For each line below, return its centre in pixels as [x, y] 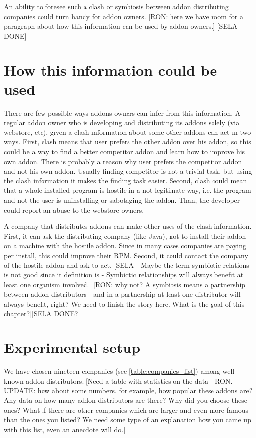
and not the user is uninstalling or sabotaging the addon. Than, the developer [122, 200]
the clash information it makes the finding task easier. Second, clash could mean [126, 180]
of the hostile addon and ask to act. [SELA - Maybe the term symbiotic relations [127, 265]
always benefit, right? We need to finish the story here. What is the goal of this [124, 303]
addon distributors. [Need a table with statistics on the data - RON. [129, 380]
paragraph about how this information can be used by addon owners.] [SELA [121, 26]
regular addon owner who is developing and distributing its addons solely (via [122, 122]
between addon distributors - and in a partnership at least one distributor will [122, 294]
